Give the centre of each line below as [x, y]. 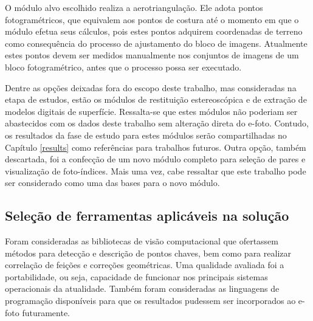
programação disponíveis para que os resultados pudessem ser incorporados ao [150, 301]
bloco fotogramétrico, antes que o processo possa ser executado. [123, 67]
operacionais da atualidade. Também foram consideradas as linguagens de [142, 288]
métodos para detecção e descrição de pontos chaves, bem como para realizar [148, 253]
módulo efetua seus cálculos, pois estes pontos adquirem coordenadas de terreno [154, 31]
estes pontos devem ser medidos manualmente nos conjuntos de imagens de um [152, 55]
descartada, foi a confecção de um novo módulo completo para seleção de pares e [155, 159]
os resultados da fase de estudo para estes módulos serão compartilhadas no [146, 135]
